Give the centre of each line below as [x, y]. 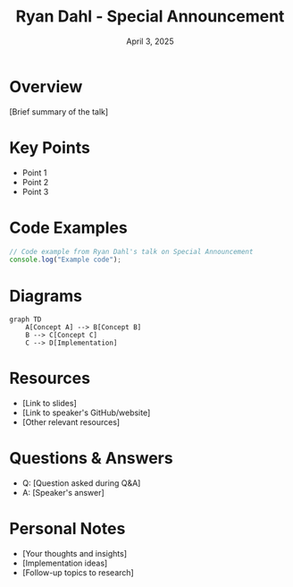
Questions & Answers [91, 459]
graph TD [25, 319]
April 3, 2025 [150, 41]
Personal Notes [67, 529]
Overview [46, 86]
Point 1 [34, 173]
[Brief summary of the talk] [59, 111]
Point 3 [35, 191]
